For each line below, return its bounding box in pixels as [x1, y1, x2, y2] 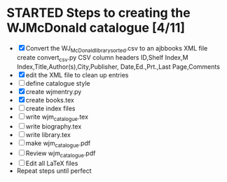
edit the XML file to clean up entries [25, 70, 129, 79]
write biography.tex [25, 122, 82, 131]
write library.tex [25, 131, 71, 139]
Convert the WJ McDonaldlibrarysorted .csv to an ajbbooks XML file [25, 44, 208, 54]
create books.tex [25, 96, 74, 104]
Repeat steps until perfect [16, 167, 92, 175]
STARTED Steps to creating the [6, 5, 191, 21]
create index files [25, 104, 76, 112]
